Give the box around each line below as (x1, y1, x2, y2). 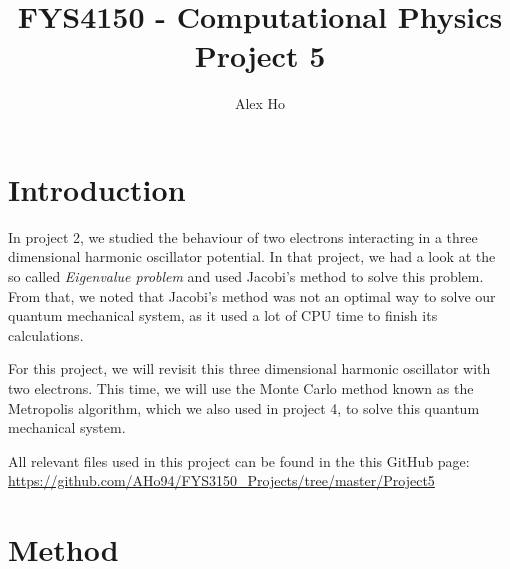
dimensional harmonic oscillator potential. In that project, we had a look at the (8, 246, 496, 267)
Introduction (8, 168, 186, 209)
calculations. (8, 324, 84, 345)
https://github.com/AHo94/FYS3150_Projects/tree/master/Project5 (8, 470, 435, 491)
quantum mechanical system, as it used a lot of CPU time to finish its (8, 305, 438, 326)
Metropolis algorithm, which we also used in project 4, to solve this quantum (8, 397, 480, 418)
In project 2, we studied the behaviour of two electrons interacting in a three (8, 226, 478, 247)
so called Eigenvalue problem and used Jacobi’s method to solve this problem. (8, 266, 484, 287)
